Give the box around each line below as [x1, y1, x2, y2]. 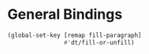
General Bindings [7, 5, 123, 23]
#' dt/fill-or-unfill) [63, 38, 135, 46]
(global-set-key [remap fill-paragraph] [7, 31, 143, 39]
